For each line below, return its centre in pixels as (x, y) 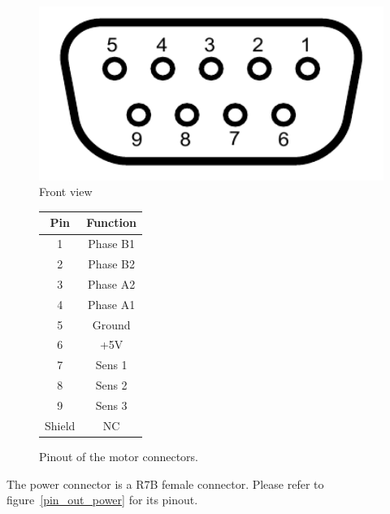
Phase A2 (112, 283)
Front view (66, 192)
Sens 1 (111, 365)
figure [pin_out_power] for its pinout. (102, 500)
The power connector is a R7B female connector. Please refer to (165, 484)
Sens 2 (111, 385)
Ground (111, 324)
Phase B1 (111, 244)
